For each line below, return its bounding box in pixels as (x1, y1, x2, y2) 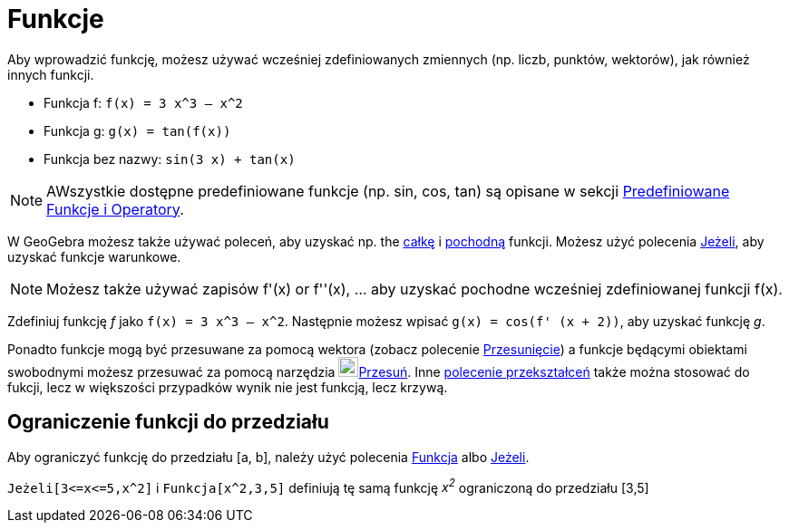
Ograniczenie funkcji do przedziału (7, 410, 329, 434)
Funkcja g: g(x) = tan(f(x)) (44, 122, 231, 139)
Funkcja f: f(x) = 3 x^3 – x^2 (44, 94, 243, 111)
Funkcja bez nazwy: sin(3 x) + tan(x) (44, 150, 296, 167)
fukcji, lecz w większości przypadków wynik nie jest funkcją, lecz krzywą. (7, 379, 448, 395)
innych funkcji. (7, 66, 94, 82)
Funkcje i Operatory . (46, 199, 184, 218)
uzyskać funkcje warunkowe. (7, 248, 181, 265)
